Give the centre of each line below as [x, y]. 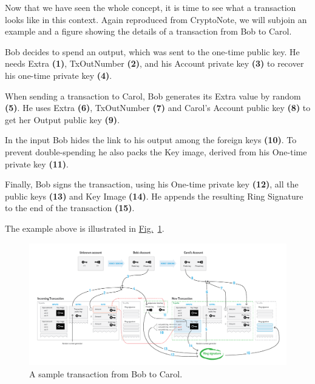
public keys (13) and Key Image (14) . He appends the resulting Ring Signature [154, 196]
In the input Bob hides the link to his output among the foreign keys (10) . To [151, 140]
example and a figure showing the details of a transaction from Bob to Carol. [148, 31]
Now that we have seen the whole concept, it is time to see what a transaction [151, 7]
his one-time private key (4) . [59, 75]
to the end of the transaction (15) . [70, 208]
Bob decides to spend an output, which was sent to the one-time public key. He [152, 51]
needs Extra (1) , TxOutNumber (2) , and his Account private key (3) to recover [154, 63]
